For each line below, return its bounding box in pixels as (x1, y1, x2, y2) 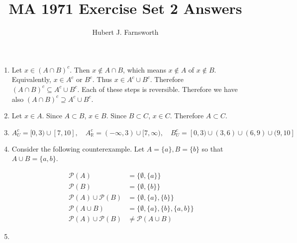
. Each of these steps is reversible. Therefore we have (77, 83, 238, 94)
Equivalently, (11, 74, 51, 84)
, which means (123, 64, 166, 75)
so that (201, 143, 223, 154)
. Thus (92, 74, 112, 84)
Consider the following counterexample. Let (11, 143, 145, 154)
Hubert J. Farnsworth (92, 27, 159, 37)
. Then (70, 64, 90, 75)
